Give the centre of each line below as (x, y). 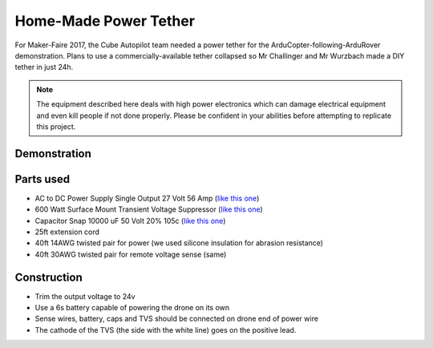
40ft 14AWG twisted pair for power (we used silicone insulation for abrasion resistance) (179, 243)
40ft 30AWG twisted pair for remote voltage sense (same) (131, 254)
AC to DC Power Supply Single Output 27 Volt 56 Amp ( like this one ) (147, 198)
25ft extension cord (67, 232)
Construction (49, 277)
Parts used (42, 179)
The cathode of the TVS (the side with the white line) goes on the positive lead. (166, 330)
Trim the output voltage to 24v (85, 296)
